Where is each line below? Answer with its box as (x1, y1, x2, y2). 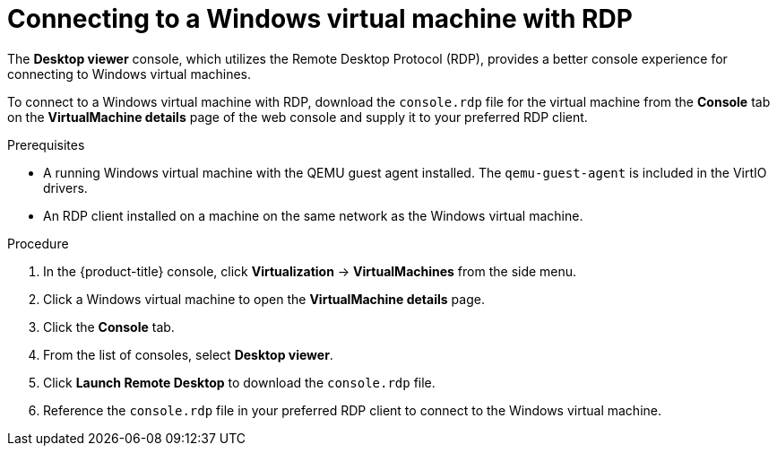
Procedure (7, 235, 69, 251)
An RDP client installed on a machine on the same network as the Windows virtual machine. (43, 207, 583, 223)
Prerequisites (7, 136, 85, 152)
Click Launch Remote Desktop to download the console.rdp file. (43, 374, 436, 390)
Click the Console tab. (43, 318, 175, 335)
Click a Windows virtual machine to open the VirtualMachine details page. (43, 291, 485, 307)
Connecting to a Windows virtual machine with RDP (7, 4, 633, 34)
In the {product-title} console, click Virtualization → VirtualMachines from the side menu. (43, 263, 577, 279)
